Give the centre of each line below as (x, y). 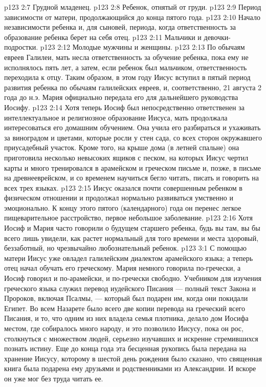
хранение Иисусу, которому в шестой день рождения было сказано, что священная (133, 358)
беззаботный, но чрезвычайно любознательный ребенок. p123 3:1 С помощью (125, 248)
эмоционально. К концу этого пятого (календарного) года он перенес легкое (123, 207)
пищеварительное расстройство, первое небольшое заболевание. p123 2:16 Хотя (128, 218)
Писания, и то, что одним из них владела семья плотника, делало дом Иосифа (126, 318)
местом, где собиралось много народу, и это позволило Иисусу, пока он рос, (124, 328)
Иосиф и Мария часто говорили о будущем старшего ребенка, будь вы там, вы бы (132, 228)
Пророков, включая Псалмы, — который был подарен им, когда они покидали (126, 298)
